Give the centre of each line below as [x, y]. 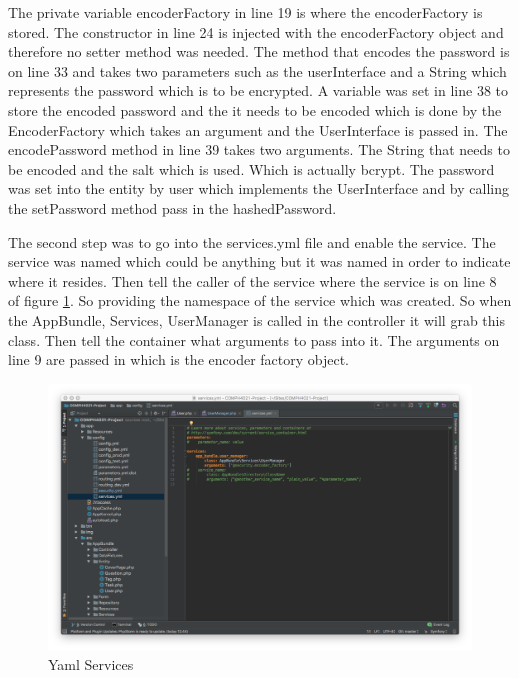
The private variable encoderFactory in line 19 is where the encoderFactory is [245, 12]
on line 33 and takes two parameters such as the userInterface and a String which [257, 70]
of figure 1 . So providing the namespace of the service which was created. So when [260, 300]
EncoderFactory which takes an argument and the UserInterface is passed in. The [258, 129]
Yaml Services [91, 663]
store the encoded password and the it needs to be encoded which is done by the [255, 109]
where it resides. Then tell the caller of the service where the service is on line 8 [252, 280]
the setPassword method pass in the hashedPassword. [172, 207]
